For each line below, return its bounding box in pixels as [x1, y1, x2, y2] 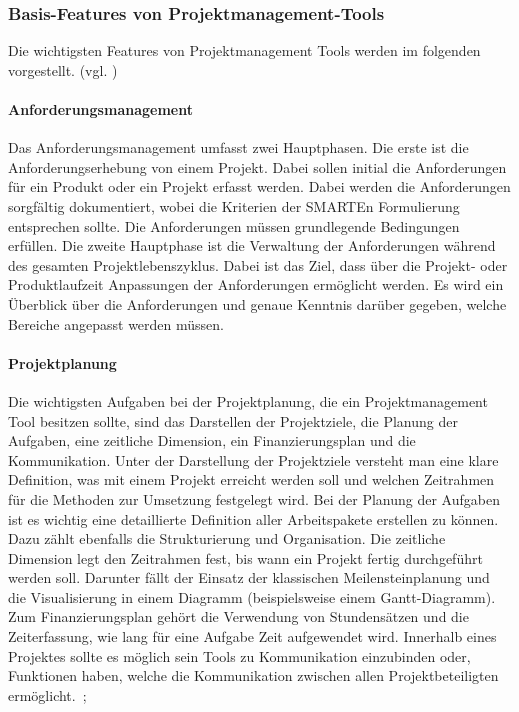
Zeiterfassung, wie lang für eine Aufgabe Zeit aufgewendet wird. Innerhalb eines [8, 626, 497, 647]
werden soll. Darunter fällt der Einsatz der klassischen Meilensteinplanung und [8, 567, 490, 588]
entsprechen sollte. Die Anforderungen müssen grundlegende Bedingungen [8, 215, 460, 236]
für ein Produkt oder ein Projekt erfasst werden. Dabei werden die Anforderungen [8, 176, 511, 197]
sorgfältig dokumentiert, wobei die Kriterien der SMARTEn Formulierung [8, 195, 460, 216]
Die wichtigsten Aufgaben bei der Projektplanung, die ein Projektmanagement [8, 390, 488, 411]
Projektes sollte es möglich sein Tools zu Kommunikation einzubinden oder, [8, 645, 471, 666]
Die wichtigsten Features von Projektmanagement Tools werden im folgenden [8, 40, 481, 61]
